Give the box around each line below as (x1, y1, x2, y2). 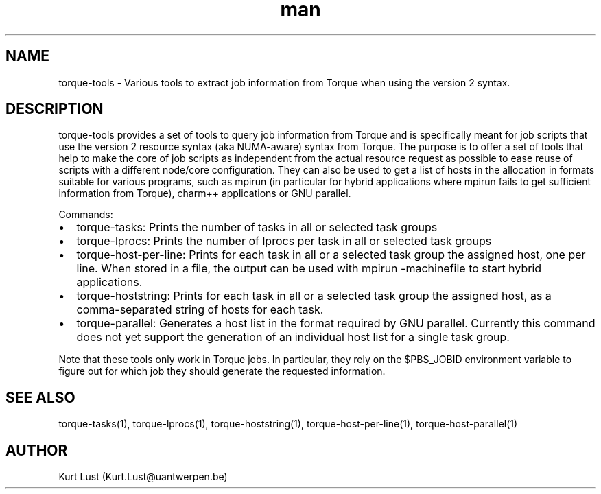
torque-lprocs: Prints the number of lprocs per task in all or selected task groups (76, 234, 492, 248)
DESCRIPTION (5, 100, 104, 118)
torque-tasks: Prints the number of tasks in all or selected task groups (76, 220, 438, 235)
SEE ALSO (5, 388, 75, 406)
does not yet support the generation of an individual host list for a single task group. (76, 330, 510, 344)
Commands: (58, 209, 113, 221)
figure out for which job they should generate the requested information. (58, 365, 386, 377)
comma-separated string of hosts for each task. (76, 303, 324, 317)
